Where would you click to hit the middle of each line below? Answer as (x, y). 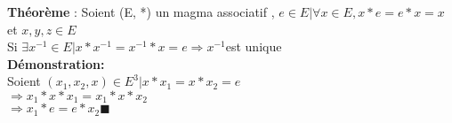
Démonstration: (56, 63)
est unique (254, 46)
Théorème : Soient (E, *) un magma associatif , (141, 12)
